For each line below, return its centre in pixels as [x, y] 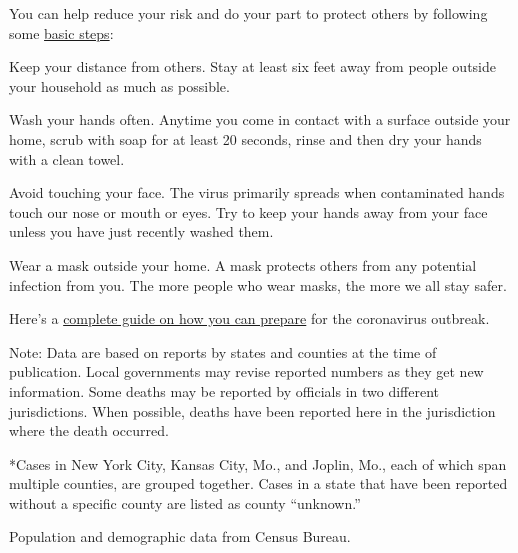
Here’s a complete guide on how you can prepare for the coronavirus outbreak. [249, 318]
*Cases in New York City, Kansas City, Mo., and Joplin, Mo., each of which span [258, 463]
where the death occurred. [89, 430]
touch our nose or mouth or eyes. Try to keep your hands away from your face [248, 211]
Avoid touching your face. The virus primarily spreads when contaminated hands [257, 192]
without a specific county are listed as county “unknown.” [185, 502]
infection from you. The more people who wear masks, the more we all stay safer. [258, 284]
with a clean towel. [67, 158]
